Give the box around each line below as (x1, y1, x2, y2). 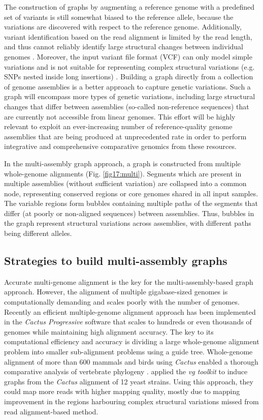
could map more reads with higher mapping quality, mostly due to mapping (4, 386, 240, 397)
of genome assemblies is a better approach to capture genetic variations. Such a (4, 81, 251, 92)
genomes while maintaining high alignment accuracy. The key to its (4, 326, 214, 337)
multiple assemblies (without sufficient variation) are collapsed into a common (4, 178, 247, 189)
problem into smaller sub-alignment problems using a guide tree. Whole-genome (4, 346, 253, 357)
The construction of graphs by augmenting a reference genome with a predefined (4, 2, 255, 12)
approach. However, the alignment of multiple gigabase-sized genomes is (4, 286, 228, 297)
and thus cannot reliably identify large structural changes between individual (4, 41, 244, 52)
